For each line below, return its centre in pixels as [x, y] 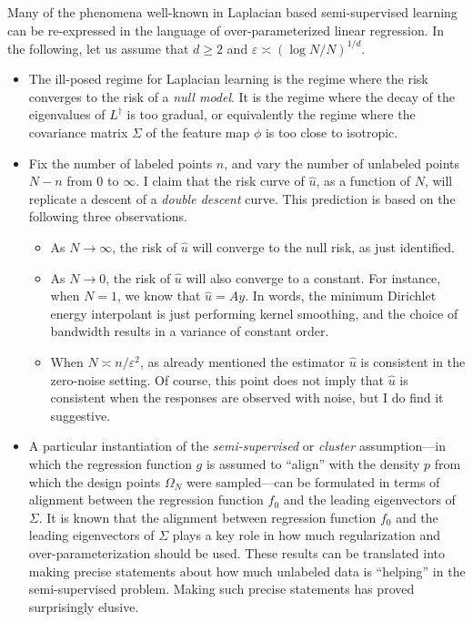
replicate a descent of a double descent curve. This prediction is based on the [242, 198]
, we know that [159, 296]
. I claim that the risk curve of [220, 181]
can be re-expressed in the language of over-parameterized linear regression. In [226, 30]
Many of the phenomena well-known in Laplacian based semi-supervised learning [232, 12]
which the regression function [110, 463]
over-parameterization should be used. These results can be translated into [236, 552]
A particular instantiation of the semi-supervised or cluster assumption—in [237, 446]
